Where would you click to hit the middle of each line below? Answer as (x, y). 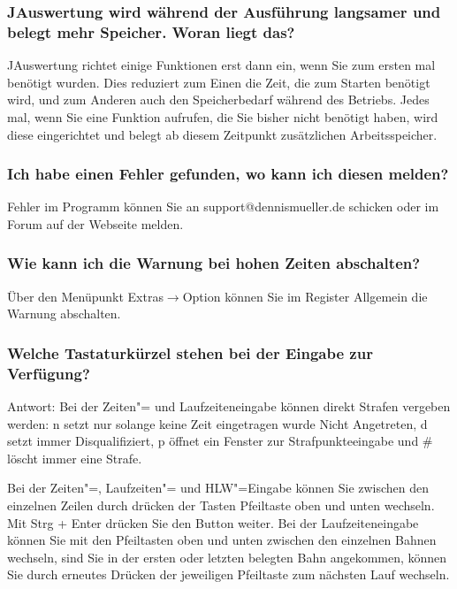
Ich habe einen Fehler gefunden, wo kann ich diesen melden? (228, 174)
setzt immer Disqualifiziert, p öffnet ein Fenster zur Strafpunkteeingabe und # (220, 441)
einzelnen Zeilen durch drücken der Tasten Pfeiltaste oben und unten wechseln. (221, 505)
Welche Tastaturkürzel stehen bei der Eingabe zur (190, 352)
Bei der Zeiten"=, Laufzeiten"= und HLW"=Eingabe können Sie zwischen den (218, 488)
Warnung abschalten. (64, 314)
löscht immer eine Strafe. (75, 458)
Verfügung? (49, 373)
